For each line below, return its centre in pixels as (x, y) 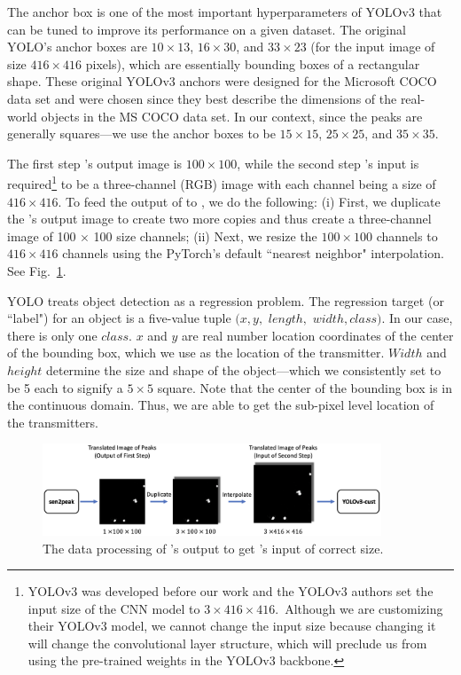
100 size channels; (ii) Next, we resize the (205, 235)
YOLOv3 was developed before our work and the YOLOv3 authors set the (230, 591)
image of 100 (42, 235)
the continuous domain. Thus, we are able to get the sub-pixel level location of (221, 405)
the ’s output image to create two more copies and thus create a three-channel (219, 219)
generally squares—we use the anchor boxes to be (141, 133)
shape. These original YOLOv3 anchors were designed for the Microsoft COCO (222, 81)
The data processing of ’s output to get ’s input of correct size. (213, 548)
